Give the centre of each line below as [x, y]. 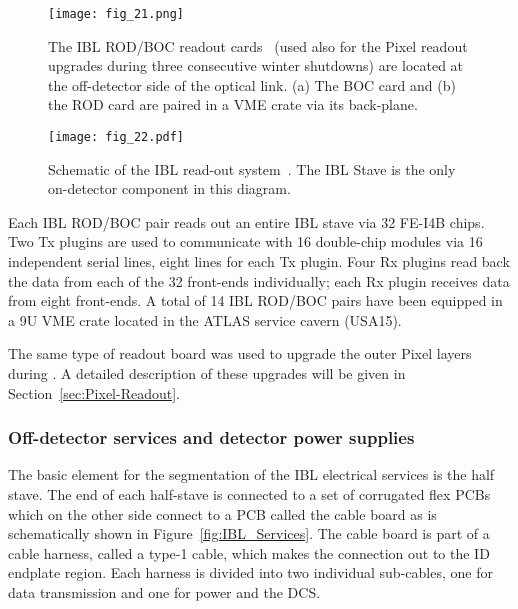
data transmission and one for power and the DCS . [164, 592]
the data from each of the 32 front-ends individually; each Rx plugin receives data [259, 280]
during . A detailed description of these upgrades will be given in [207, 373]
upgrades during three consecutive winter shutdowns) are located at [256, 65]
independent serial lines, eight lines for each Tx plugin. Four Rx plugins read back [259, 261]
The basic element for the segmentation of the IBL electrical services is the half [251, 474]
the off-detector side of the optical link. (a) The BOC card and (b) [252, 84]
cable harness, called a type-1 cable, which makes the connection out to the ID [249, 552]
